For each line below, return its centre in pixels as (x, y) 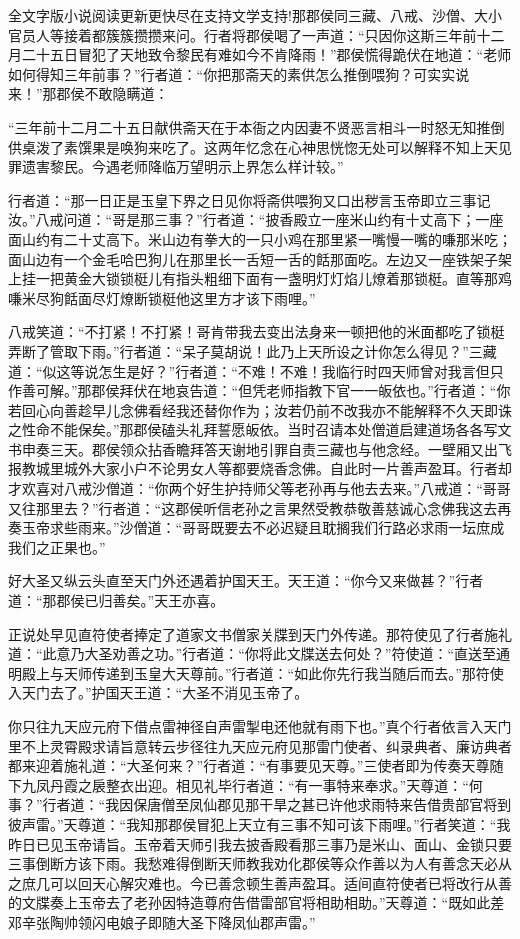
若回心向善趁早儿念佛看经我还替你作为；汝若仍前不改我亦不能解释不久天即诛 (260, 409)
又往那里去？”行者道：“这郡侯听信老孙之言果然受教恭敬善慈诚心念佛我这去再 (260, 507)
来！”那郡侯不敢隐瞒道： (88, 93)
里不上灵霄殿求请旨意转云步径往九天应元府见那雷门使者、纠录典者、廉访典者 (260, 745)
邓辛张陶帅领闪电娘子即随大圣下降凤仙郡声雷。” (162, 921)
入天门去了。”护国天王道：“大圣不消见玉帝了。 (158, 692)
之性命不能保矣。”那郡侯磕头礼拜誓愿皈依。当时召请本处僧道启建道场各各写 (253, 429)
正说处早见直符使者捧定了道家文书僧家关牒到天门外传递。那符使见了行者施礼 (260, 633)
